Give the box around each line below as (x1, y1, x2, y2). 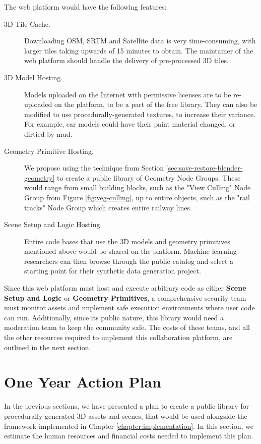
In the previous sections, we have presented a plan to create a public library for (4, 401, 249, 411)
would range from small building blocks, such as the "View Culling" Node (24, 182, 251, 193)
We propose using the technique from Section (24, 162, 164, 173)
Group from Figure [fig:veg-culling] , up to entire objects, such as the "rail (24, 192, 250, 202)
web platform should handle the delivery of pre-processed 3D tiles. (24, 55, 229, 66)
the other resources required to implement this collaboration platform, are (4, 332, 233, 343)
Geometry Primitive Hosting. (4, 145, 94, 156)
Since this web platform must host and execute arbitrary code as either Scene (4, 283, 246, 293)
